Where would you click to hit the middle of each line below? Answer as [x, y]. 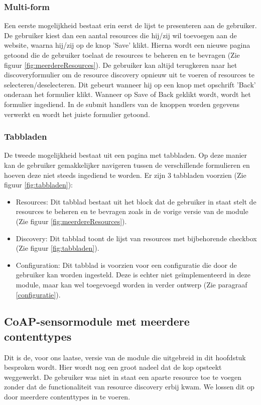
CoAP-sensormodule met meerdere [97, 321]
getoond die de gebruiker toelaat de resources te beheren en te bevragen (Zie [122, 55]
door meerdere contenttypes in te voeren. [67, 397]
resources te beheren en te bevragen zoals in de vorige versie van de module [132, 211]
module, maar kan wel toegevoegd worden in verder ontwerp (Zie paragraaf [132, 284]
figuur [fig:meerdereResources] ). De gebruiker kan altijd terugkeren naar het [121, 65]
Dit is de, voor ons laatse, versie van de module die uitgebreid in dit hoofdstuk [125, 357]
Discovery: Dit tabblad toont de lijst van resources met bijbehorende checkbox [136, 238]
